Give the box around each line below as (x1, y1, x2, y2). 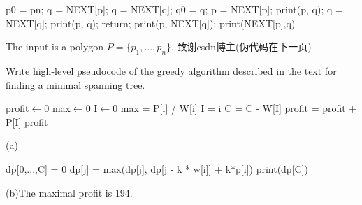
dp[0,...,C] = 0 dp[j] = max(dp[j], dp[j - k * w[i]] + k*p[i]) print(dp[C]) (6, 161, 308, 176)
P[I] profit (6, 114, 48, 129)
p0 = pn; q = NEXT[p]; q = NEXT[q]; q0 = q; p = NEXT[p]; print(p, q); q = (6, 2, 343, 16)
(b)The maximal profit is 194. (6, 185, 133, 199)
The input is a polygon (6, 39, 104, 54)
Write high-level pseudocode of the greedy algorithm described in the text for (6, 63, 337, 78)
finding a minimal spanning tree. (6, 77, 145, 92)
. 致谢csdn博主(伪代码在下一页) (171, 39, 312, 54)
